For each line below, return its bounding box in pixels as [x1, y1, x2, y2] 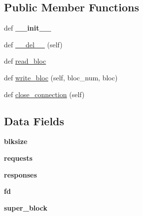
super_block [4, 202, 47, 213]
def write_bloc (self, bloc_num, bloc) [4, 72, 118, 82]
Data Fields [4, 113, 65, 128]
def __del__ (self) [4, 39, 63, 49]
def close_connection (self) [4, 89, 85, 99]
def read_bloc [4, 56, 46, 66]
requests [4, 152, 33, 163]
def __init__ [4, 23, 51, 33]
